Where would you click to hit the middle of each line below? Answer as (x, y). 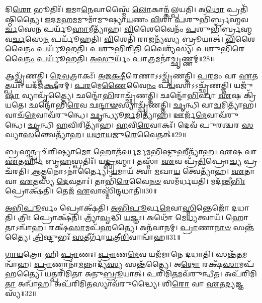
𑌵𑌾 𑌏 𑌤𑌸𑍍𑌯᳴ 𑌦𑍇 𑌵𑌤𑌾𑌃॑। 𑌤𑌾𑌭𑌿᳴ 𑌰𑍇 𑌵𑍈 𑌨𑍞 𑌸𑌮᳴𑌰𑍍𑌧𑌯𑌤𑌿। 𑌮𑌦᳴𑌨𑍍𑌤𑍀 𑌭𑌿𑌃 (125, 181)
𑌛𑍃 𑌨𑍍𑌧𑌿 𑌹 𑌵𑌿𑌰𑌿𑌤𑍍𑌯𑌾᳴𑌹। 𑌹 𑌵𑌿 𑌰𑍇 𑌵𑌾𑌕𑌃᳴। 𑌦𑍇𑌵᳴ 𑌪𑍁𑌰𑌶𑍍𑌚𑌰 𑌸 (141, 124)
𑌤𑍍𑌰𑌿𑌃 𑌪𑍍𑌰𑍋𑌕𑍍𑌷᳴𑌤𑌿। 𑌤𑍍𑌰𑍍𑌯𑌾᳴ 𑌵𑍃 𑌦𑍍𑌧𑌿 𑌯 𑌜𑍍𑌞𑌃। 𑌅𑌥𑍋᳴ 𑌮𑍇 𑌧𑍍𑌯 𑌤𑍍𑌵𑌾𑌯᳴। (121, 217)
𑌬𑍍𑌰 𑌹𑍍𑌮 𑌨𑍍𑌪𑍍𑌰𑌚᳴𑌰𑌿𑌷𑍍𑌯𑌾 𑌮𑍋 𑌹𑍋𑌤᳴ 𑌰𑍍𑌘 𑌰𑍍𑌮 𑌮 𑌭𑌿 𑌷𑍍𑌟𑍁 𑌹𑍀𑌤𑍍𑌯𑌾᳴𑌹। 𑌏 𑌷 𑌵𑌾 (131, 151)
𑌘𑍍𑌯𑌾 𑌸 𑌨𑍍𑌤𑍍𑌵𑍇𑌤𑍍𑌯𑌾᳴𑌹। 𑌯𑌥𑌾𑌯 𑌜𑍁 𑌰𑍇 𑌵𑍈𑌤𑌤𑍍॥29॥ (96, 134)
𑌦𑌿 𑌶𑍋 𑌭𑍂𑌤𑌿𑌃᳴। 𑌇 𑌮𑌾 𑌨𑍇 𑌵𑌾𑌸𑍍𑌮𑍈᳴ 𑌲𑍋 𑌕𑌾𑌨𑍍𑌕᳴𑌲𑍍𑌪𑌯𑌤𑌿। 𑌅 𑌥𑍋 (115, 9)
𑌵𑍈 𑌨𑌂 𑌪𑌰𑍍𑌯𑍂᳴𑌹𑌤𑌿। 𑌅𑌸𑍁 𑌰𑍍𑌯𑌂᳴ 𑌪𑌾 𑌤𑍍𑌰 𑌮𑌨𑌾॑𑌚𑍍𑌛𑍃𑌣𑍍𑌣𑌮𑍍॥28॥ (110, 58)
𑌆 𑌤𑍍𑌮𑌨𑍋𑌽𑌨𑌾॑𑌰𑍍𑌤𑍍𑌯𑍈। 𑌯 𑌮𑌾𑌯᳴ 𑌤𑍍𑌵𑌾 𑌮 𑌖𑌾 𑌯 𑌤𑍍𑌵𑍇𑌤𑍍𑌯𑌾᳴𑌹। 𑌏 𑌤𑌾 (143, 171)
